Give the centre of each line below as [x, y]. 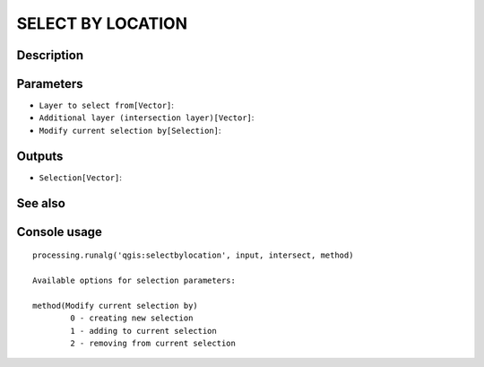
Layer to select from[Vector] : [107, 105]
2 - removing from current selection [153, 343]
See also [41, 203]
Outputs [40, 156]
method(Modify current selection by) [116, 306]
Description [50, 55]
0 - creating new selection [132, 318]
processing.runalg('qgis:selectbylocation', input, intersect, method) [193, 255]
